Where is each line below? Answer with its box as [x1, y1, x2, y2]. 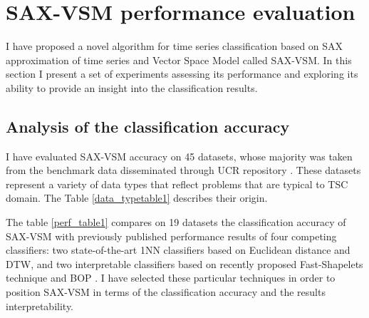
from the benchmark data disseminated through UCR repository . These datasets [6, 163, 361, 178]
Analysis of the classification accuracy [6, 115, 290, 137]
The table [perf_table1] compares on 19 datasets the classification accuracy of [6, 215, 346, 230]
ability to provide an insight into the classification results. [6, 80, 258, 95]
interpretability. [6, 298, 74, 313]
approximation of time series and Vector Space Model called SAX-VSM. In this [6, 52, 352, 67]
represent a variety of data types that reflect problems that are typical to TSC [6, 176, 348, 191]
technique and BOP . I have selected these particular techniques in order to [6, 270, 336, 285]
